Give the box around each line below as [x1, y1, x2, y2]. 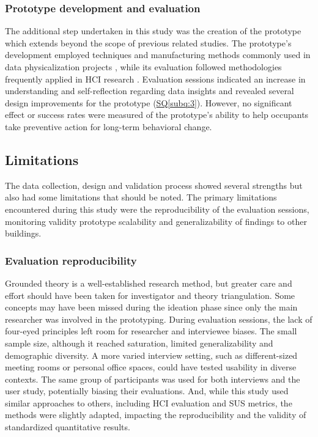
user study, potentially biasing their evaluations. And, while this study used [5, 384, 289, 397]
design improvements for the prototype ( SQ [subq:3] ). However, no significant [5, 96, 292, 109]
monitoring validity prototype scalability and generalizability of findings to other [5, 215, 307, 227]
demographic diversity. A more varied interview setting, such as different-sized [5, 348, 298, 361]
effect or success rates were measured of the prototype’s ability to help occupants [5, 108, 309, 121]
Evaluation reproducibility [5, 252, 137, 268]
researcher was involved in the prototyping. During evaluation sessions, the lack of [5, 312, 312, 325]
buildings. [5, 227, 42, 240]
